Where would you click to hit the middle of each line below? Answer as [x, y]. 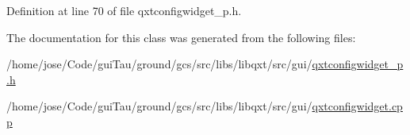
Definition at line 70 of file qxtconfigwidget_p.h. [124, 10]
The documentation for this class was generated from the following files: [181, 37]
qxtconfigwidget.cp [357, 106]
